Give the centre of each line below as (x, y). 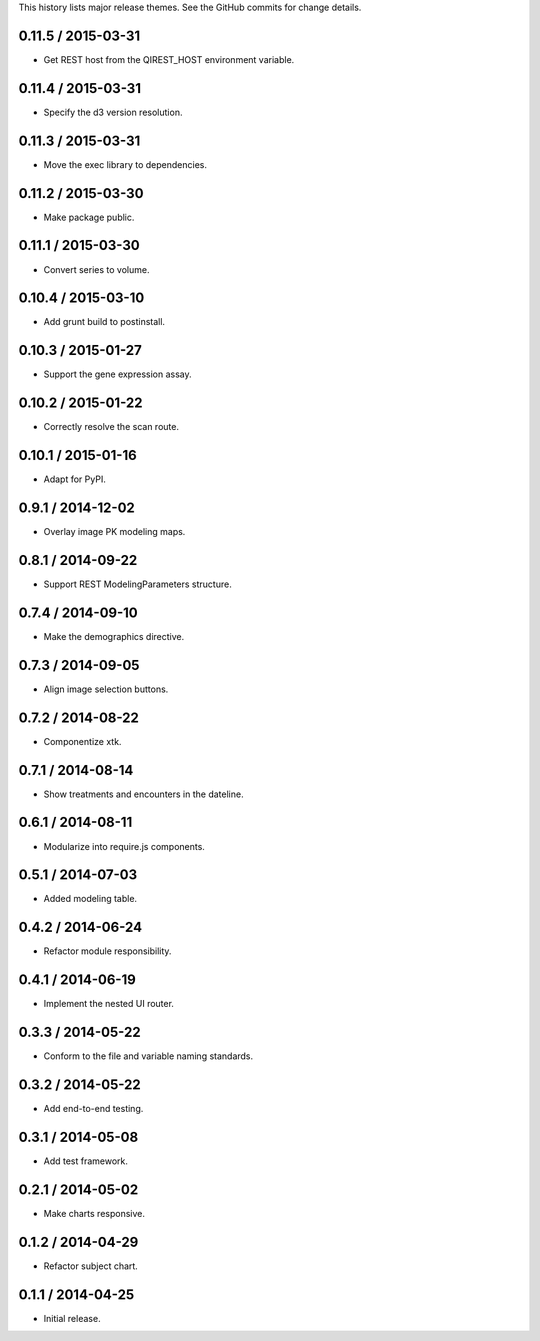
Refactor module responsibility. (107, 951)
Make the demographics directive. (114, 636)
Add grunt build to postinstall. (104, 322)
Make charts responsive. (94, 1213)
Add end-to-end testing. (93, 1109)
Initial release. (72, 1318)
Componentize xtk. (82, 741)
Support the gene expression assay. (117, 374)
